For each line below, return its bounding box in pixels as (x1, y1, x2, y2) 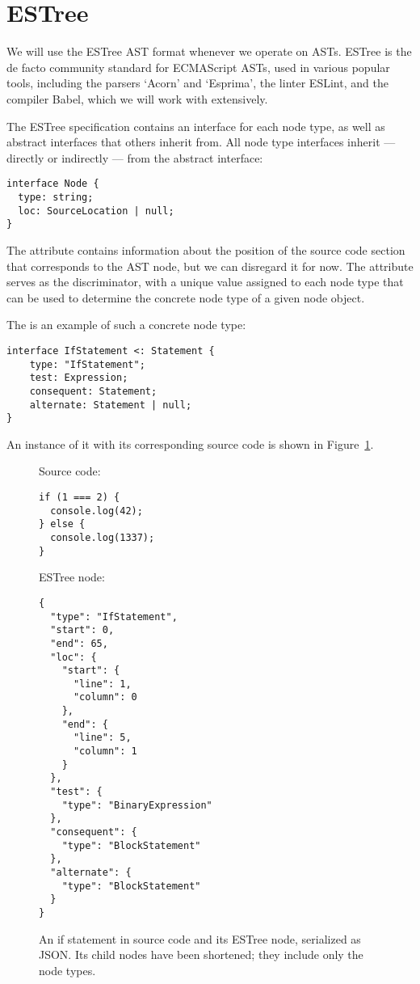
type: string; (18, 191, 94, 203)
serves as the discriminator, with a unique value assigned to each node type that (6, 273, 404, 290)
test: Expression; (29, 372, 128, 384)
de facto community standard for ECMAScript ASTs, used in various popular (6, 58, 390, 75)
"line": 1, (73, 678, 132, 690)
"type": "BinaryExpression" (61, 799, 212, 811)
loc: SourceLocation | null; (18, 205, 174, 217)
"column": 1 (73, 745, 137, 758)
